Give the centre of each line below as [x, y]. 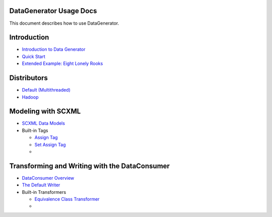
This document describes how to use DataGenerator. [64, 23]
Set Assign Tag [50, 144]
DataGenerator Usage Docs [53, 11]
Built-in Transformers [44, 192]
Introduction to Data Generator [54, 49]
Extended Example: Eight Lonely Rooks [62, 63]
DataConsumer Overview [48, 178]
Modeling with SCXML [45, 112]
